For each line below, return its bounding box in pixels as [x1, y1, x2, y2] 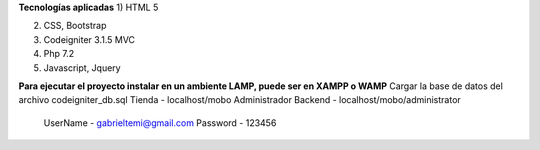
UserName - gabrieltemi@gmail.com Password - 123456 [43, 116, 277, 129]
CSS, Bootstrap [43, 20, 107, 32]
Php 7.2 [43, 48, 75, 60]
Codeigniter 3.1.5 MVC [43, 33, 135, 45]
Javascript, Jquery [43, 61, 121, 74]
